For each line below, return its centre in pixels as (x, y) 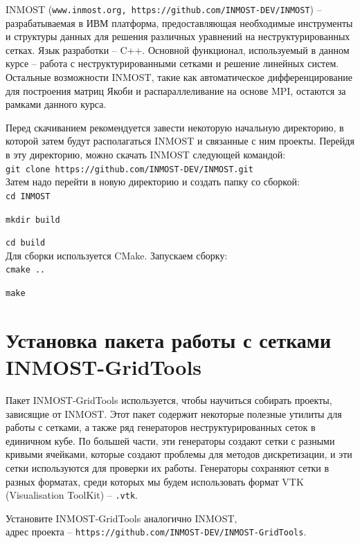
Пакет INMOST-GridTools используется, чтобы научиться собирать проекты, (169, 400)
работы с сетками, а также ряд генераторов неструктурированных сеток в (161, 427)
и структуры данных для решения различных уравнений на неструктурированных (178, 36)
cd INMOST (28, 196)
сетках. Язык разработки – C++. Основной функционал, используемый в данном (178, 49)
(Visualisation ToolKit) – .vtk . (72, 495)
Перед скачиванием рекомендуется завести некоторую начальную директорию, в (175, 127)
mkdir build (33, 220)
